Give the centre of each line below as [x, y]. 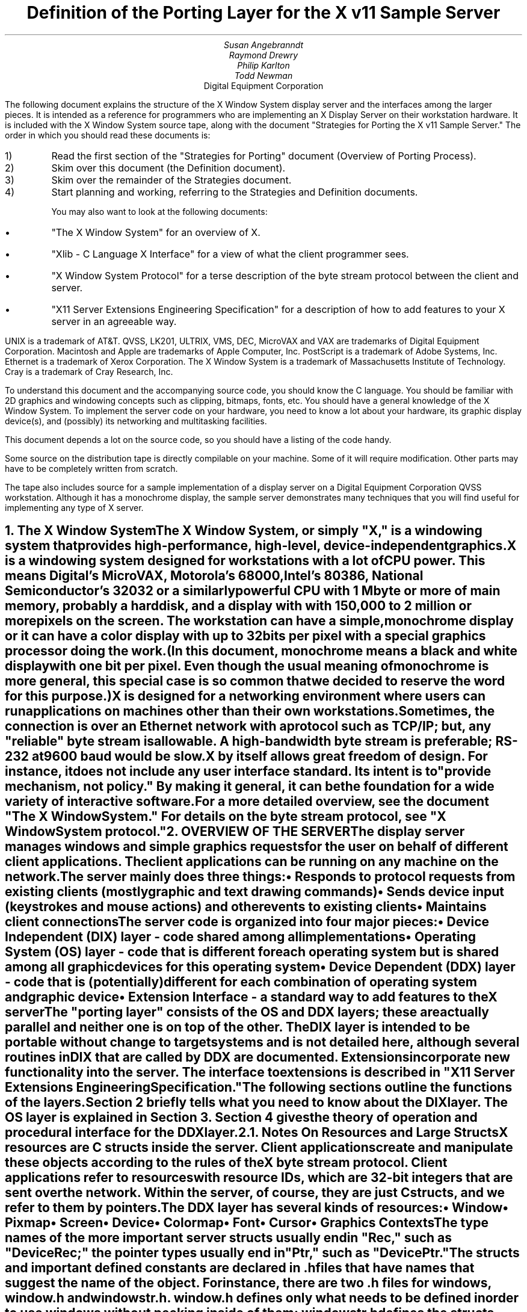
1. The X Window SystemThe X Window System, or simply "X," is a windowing [244, 531]
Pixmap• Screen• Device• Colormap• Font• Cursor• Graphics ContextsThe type [247, 1223]
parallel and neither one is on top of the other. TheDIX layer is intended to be [238, 1027]
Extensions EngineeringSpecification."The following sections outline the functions [259, 1088]
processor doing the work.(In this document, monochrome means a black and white [261, 651]
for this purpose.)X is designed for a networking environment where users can [245, 696]
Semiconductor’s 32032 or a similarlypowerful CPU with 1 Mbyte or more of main [253, 591]
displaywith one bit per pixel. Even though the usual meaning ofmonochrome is [247, 666]
